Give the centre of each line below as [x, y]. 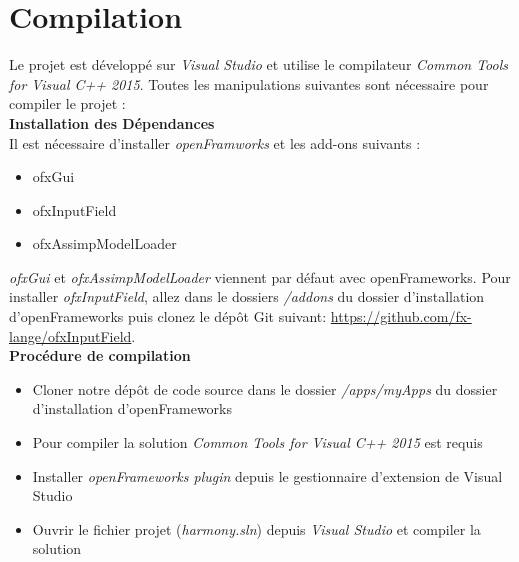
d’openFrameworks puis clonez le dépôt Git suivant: [168, 316]
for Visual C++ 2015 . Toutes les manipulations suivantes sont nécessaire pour [249, 83]
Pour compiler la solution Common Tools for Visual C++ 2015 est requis [257, 442]
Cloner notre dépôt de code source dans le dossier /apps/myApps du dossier [265, 388]
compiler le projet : [67, 103]
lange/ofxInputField [70, 335]
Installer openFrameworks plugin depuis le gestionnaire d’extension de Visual [267, 475]
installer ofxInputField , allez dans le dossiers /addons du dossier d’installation [247, 296]
